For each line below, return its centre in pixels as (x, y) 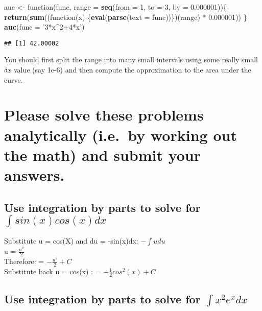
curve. (14, 79)
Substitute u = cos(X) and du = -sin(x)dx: (71, 241)
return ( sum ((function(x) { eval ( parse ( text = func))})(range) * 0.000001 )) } (126, 17)
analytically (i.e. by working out (121, 135)
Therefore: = (24, 261)
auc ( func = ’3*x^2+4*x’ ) (44, 27)
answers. (34, 174)
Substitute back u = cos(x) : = (53, 271)
